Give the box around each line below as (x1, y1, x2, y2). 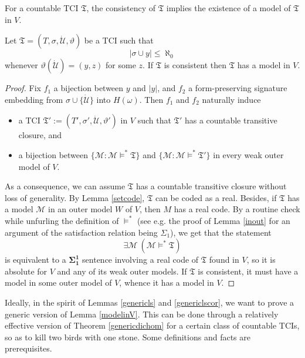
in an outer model (48, 203, 113, 215)
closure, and (18, 129, 62, 141)
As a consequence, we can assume (5, 180, 126, 192)
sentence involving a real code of (82, 253, 199, 266)
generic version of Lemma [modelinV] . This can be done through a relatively (5, 307, 279, 320)
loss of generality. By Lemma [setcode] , (5, 191, 145, 203)
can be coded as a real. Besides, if (155, 191, 277, 203)
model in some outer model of (5, 276, 112, 289)
